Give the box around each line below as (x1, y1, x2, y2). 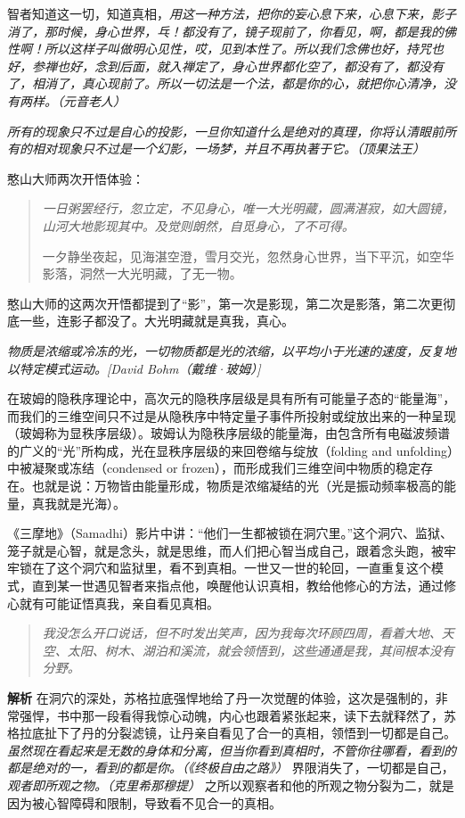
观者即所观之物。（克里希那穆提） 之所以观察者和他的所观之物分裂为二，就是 (7, 775, 454, 794)
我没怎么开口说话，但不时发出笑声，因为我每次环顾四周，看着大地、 (42, 624, 442, 642)
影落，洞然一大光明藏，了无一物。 (42, 264, 242, 283)
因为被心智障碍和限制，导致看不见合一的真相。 (7, 793, 281, 812)
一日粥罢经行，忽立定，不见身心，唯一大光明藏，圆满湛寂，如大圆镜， (42, 199, 454, 218)
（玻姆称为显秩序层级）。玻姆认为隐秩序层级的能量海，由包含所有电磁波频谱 (7, 424, 450, 442)
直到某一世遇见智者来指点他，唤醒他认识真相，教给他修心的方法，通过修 (31, 576, 456, 595)
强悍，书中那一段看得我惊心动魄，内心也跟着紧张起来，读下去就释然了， (19, 706, 444, 724)
